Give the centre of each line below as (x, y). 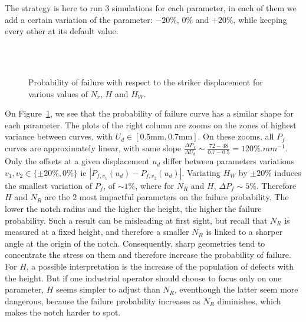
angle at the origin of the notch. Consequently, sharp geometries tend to (135, 243)
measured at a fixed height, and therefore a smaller (97, 232)
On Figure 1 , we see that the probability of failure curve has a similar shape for (149, 113)
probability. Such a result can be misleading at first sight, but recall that (136, 220)
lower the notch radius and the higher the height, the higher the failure (133, 208)
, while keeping (260, 19)
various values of (58, 93)
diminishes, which (249, 301)
